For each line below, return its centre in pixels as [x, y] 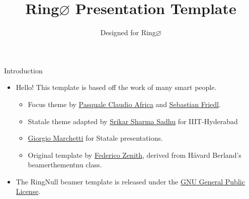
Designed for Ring [128, 32]
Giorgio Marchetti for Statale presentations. [95, 138]
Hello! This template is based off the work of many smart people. [116, 87]
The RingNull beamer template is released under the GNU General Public [130, 181]
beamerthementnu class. [65, 165]
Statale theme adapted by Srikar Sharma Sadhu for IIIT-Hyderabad [133, 121]
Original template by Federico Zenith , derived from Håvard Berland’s [135, 155]
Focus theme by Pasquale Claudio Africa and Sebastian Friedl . [124, 104]
